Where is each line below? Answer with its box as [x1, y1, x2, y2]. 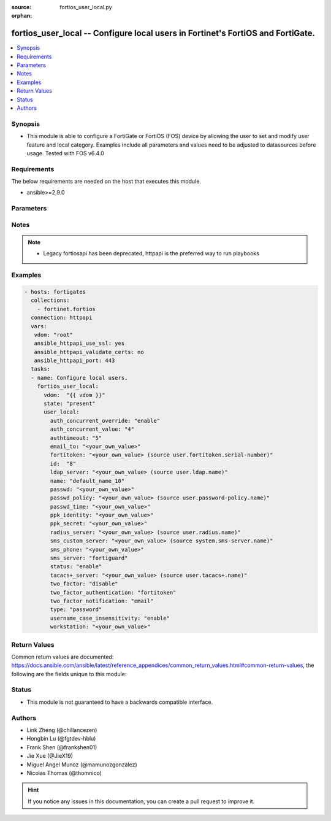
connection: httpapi [31, 314, 93, 322]
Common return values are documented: [11, 653, 114, 660]
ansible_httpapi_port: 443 [34, 357, 115, 364]
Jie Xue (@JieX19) [26, 752, 74, 760]
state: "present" [44, 400, 96, 407]
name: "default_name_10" [50, 477, 125, 484]
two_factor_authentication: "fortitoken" [50, 589, 177, 596]
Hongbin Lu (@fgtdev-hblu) [26, 735, 96, 742]
